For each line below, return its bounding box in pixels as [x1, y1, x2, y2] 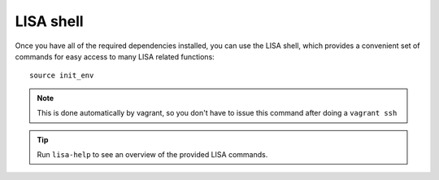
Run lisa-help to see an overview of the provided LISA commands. [37, 149, 268, 159]
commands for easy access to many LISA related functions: [15, 51, 215, 61]
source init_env [29, 71, 94, 81]
